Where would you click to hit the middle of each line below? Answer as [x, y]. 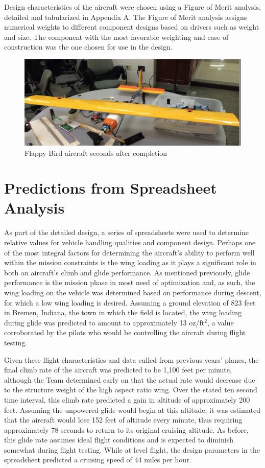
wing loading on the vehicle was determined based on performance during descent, [133, 292]
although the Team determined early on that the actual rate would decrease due [130, 379]
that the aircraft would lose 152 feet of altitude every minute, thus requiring [123, 420]
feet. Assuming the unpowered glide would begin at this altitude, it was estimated [132, 409]
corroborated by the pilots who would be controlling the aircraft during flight [125, 332]
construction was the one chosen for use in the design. [88, 47]
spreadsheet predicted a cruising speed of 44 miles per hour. [98, 460]
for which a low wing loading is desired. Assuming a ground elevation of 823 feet [130, 302]
